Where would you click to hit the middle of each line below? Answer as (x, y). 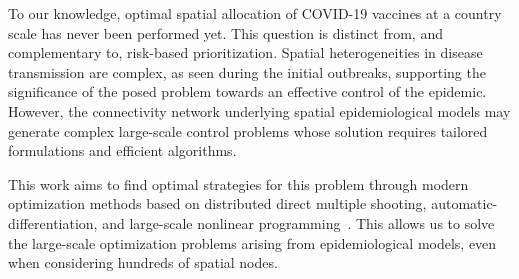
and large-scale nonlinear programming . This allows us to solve (298, 222)
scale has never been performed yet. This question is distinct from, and (225, 32)
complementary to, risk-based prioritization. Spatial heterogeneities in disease (245, 52)
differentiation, (53, 222)
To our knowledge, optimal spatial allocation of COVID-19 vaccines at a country (255, 13)
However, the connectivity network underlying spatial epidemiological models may (259, 110)
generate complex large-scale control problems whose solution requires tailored (248, 130)
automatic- (464, 203)
